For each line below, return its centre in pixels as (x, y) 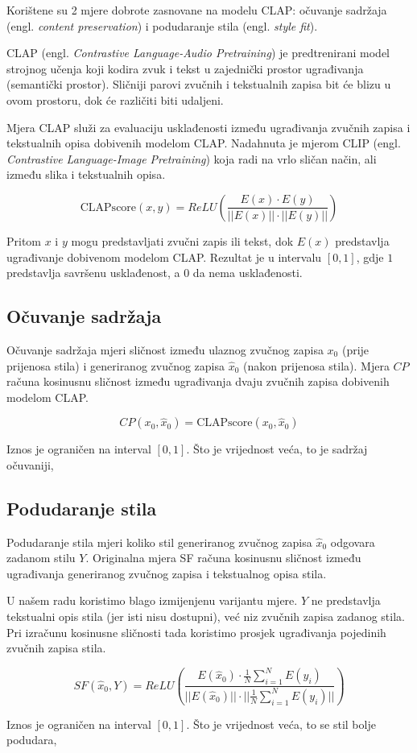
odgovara (353, 542)
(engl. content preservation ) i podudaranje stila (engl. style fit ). (162, 25)
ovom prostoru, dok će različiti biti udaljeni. (115, 99)
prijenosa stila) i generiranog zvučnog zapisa (116, 365)
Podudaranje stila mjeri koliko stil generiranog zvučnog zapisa (159, 542)
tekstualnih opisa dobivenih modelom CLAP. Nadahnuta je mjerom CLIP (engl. (204, 143)
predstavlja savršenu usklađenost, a (93, 273)
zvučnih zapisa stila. (56, 648)
